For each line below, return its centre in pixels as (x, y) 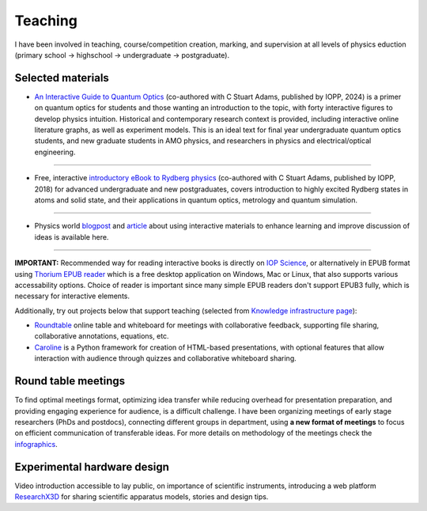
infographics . (36, 444)
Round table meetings (70, 381)
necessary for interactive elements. (72, 296)
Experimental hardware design (92, 467)
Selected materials (62, 78)
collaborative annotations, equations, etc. (102, 336)
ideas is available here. (72, 237)
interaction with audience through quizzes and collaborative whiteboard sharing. (165, 358)
